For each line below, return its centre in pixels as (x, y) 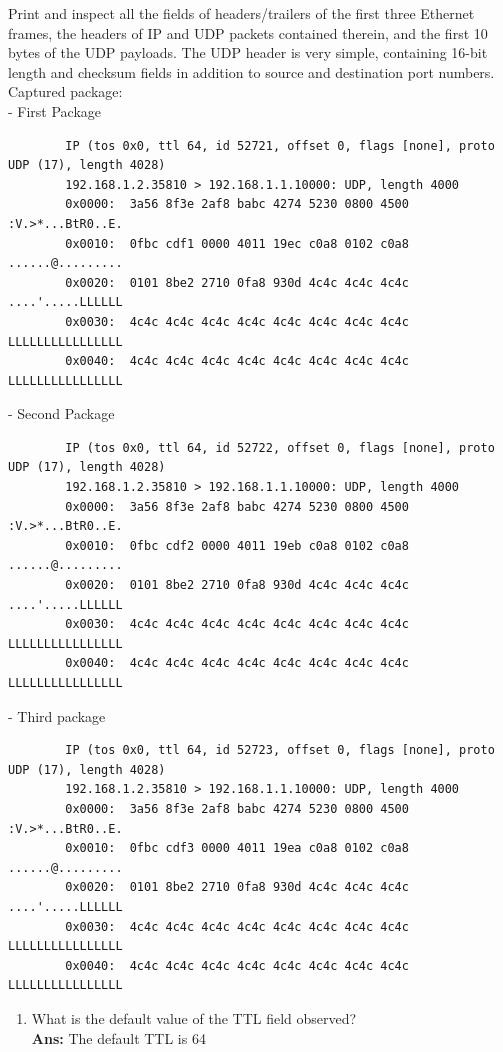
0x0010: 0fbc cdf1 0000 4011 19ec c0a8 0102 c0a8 (237, 243)
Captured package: (65, 91)
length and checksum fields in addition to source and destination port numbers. (251, 71)
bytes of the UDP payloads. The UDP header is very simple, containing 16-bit (248, 52)
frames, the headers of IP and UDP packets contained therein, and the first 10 (248, 32)
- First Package (55, 110)
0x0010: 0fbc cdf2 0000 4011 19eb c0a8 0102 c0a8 (237, 545)
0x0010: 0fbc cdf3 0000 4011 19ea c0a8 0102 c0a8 (237, 848)
